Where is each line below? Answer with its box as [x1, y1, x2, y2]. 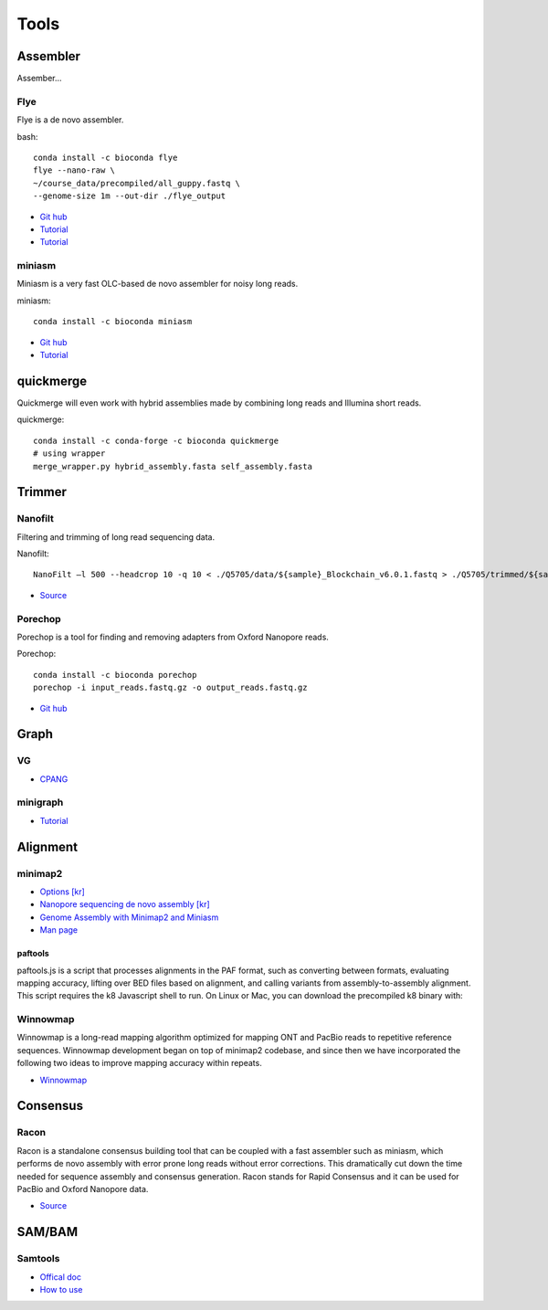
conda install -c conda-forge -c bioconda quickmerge [33, 435, 279, 446]
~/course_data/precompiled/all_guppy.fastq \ [33, 178, 241, 188]
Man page [39, 924, 79, 935]
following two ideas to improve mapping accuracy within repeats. [16, 1058, 262, 1069]
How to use [39, 1284, 83, 1294]
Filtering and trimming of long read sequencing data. [16, 531, 215, 543]
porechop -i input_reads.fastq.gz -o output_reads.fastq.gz [33, 682, 308, 693]
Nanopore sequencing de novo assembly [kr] [39, 899, 210, 910]
